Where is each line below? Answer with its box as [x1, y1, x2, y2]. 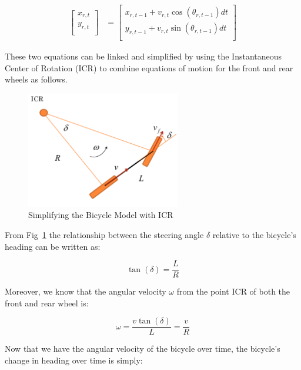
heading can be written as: [5, 240, 101, 252]
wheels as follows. [5, 73, 68, 85]
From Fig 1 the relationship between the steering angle [5, 228, 204, 240]
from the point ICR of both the [176, 285, 290, 298]
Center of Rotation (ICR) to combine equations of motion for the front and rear [5, 61, 293, 74]
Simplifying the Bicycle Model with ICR [28, 209, 173, 221]
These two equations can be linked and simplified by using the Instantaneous [5, 49, 282, 62]
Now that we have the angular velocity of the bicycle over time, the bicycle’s [5, 342, 280, 355]
